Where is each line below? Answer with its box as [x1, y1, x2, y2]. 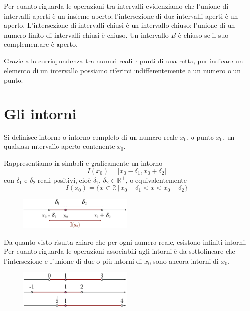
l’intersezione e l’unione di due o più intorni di [4, 255, 142, 266]
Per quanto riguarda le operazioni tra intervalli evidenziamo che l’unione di [4, 1, 229, 11]
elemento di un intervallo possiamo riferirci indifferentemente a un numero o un [4, 65, 241, 75]
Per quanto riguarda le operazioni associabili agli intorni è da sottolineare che [4, 246, 235, 256]
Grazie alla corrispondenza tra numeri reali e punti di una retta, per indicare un [4, 55, 243, 65]
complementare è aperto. [4, 39, 77, 49]
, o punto [187, 131, 214, 142]
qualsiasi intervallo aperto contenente [4, 141, 115, 151]
